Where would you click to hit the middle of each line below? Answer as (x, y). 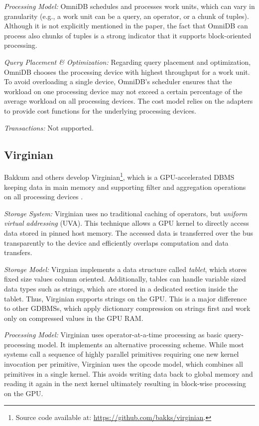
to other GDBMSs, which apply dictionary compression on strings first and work (127, 308)
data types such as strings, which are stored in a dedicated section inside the (121, 288)
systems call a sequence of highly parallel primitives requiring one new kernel (122, 354)
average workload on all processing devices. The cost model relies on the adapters (129, 101)
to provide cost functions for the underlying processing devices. (100, 110)
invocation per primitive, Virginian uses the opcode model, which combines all (124, 364)
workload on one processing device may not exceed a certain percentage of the (123, 91)
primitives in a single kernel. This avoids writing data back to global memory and (129, 373)
